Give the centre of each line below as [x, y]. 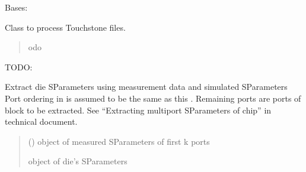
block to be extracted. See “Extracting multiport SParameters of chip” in [138, 110]
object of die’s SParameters [78, 161]
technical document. [41, 121]
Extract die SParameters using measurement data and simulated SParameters [146, 87]
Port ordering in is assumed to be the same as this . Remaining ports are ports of [153, 98]
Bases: [16, 7]
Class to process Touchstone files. [65, 27]
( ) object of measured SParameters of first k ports [119, 141]
